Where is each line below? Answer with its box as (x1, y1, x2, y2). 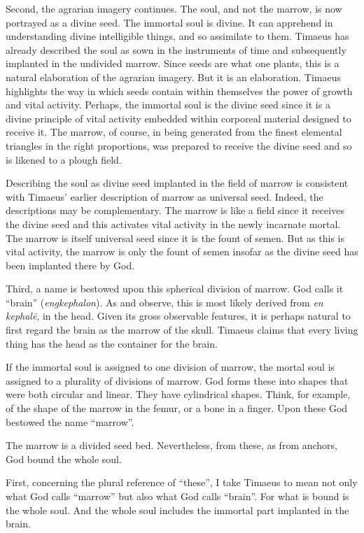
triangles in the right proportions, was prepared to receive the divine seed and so (6, 138, 352, 152)
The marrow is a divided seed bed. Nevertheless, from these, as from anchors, (6, 438, 337, 453)
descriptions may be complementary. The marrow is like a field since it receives (6, 203, 344, 218)
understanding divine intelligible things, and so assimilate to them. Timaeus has (6, 29, 349, 43)
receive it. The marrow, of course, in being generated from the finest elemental (6, 125, 342, 139)
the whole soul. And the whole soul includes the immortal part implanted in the (6, 502, 349, 517)
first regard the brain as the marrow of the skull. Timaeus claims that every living (6, 322, 358, 337)
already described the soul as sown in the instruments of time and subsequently (6, 42, 346, 57)
